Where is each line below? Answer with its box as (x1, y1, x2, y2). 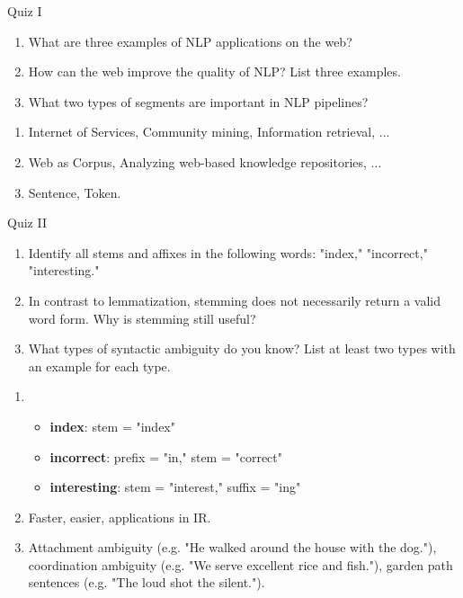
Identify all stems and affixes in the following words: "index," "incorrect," (28, 243, 428, 262)
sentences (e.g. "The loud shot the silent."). (28, 573, 265, 592)
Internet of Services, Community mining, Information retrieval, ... (28, 122, 390, 141)
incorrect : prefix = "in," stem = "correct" (49, 447, 283, 466)
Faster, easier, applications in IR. (28, 507, 211, 526)
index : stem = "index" (49, 416, 175, 435)
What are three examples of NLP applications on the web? (28, 31, 352, 50)
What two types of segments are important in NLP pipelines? (28, 92, 369, 111)
